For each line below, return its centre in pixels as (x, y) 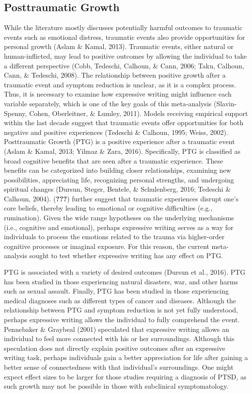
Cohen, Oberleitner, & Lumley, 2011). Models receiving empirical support (139, 113)
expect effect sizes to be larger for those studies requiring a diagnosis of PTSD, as (125, 376)
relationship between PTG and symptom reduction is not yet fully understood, (121, 310)
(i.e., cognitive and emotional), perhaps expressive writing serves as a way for (119, 227)
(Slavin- (225, 103)
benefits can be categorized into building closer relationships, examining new (118, 170)
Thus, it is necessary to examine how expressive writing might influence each (118, 94)
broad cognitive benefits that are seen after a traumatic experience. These (114, 160)
